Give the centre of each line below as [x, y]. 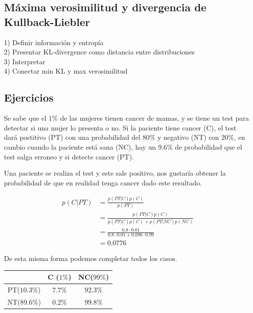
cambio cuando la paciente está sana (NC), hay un [80, 146]
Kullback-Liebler [47, 21]
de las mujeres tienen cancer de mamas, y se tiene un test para [155, 118]
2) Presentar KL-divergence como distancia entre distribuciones [99, 52]
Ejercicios [29, 97]
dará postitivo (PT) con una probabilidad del [72, 137]
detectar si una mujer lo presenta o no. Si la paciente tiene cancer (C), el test [120, 127]
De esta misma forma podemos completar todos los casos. [91, 258]
